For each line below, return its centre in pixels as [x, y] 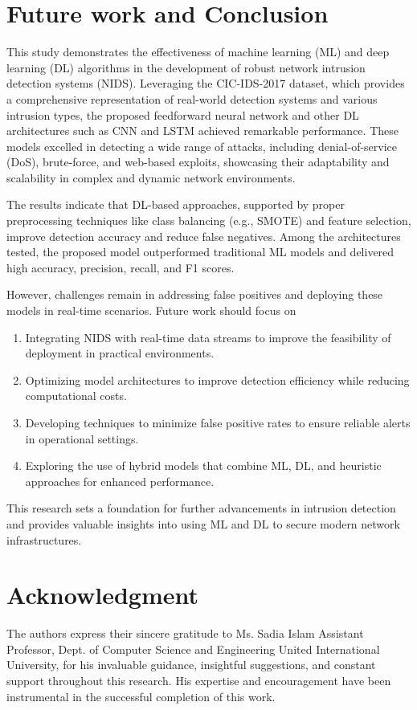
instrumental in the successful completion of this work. [141, 696]
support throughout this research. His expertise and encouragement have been [199, 681]
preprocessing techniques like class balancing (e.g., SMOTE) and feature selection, [209, 220]
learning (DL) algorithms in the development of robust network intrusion [186, 67]
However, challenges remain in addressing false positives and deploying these [195, 294]
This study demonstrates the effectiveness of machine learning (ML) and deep [198, 52]
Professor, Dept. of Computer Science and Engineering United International [193, 649]
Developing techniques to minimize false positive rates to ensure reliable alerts [218, 422]
